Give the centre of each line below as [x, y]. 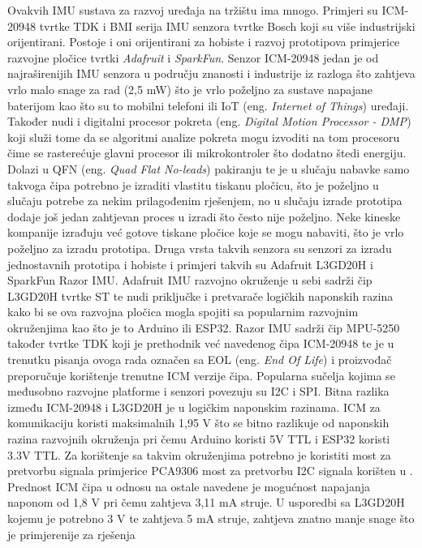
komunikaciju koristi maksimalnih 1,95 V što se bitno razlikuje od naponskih [198, 423]
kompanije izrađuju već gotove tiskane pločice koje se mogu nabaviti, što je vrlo [206, 232]
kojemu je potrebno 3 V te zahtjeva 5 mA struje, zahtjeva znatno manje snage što [211, 518]
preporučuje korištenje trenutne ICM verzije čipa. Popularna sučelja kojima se [201, 375]
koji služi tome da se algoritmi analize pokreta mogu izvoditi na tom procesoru [204, 137]
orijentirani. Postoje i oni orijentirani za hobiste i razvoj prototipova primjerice [204, 42]
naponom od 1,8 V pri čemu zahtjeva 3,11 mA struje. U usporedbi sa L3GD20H [206, 502]
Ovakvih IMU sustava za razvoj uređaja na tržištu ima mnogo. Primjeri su [193, 10]
